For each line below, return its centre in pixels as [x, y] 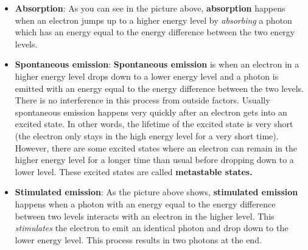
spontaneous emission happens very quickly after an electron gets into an [151, 112]
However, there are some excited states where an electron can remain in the [156, 148]
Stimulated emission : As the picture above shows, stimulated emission [156, 192]
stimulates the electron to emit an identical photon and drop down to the [152, 228]
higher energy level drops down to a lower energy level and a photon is [147, 76]
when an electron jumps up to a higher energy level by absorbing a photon [153, 20]
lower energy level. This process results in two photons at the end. [138, 239]
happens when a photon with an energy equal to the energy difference [145, 203]
